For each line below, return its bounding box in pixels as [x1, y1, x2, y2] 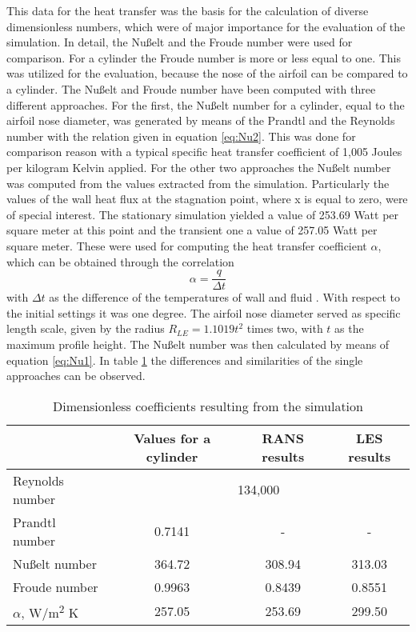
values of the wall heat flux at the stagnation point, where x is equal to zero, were [6, 190, 408, 207]
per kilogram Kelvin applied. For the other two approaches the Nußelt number [6, 158, 391, 175]
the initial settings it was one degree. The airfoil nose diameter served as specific [6, 304, 401, 321]
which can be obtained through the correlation [6, 253, 234, 270]
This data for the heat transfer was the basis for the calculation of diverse [6, 2, 369, 18]
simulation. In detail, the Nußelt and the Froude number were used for [6, 34, 353, 50]
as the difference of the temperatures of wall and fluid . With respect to [49, 289, 400, 306]
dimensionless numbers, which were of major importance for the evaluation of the [6, 18, 406, 34]
